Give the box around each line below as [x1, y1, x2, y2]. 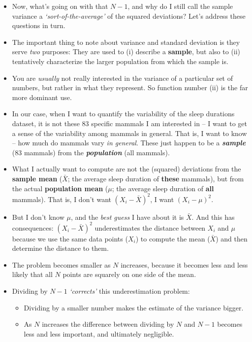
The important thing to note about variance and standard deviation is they [12, 36, 240, 47]
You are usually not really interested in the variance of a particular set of [12, 72, 233, 83]
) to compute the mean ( [135, 233, 210, 243]
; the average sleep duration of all [112, 183, 214, 193]
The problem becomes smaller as [12, 259, 111, 270]
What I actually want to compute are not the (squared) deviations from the [12, 164, 241, 174]
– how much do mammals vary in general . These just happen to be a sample [12, 137, 246, 148]
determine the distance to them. [12, 243, 109, 253]
